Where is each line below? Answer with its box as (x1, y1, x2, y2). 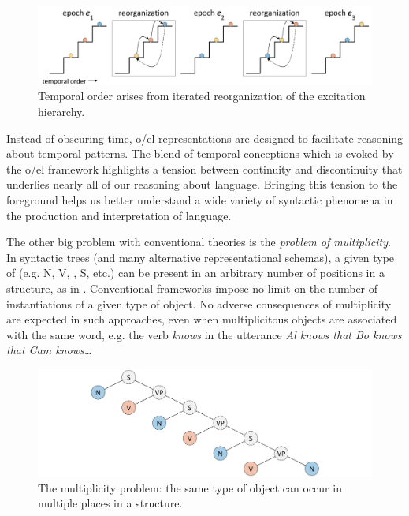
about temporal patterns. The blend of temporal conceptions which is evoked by (6, 145, 394, 162)
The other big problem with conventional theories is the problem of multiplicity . (6, 234, 391, 250)
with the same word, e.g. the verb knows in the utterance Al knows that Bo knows (6, 326, 402, 342)
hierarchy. (38, 103, 85, 119)
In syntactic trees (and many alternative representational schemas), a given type (6, 249, 395, 265)
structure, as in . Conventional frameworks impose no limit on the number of (6, 279, 378, 296)
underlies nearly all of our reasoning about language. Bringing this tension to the (6, 176, 398, 193)
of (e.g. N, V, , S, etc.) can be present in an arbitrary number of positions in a (6, 264, 385, 281)
